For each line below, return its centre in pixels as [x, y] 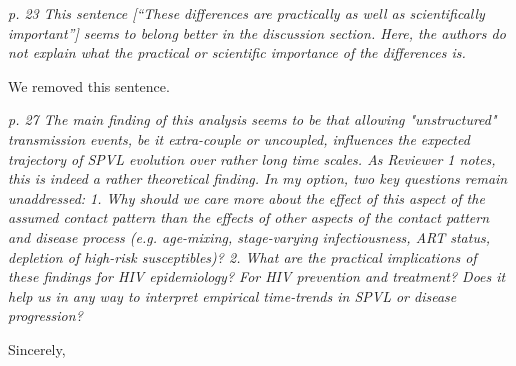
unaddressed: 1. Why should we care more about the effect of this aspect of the [246, 197]
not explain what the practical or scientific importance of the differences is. [237, 52]
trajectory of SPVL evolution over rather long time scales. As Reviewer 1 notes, [252, 158]
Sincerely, [37, 348]
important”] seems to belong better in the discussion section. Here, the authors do [257, 32]
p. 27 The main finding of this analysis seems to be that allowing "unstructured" [252, 119]
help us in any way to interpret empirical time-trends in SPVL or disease [232, 295]
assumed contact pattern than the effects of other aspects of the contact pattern [249, 217]
